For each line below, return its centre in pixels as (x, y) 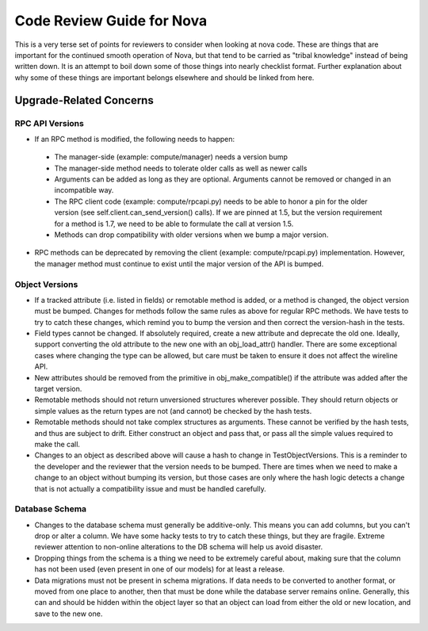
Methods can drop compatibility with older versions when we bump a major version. (191, 235)
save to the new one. (69, 614)
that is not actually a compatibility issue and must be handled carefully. (150, 488)
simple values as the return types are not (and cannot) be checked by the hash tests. (173, 411)
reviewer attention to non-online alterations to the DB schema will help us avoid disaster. (179, 547)
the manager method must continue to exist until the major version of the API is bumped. (179, 264)
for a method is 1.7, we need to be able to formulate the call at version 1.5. (174, 224)
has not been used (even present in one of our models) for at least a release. (160, 569)
